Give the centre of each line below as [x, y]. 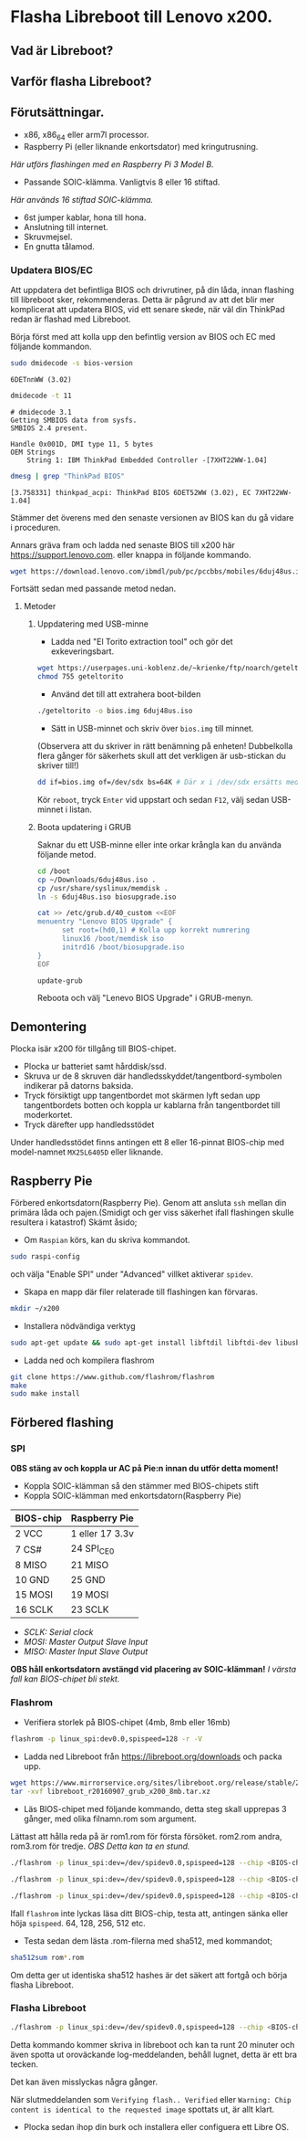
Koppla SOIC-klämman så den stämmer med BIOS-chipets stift [141, 1485]
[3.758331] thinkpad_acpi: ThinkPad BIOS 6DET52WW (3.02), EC [131, 492]
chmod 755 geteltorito [80, 677]
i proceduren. [36, 527]
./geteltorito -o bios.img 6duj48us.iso [115, 711]
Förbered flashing [62, 1422]
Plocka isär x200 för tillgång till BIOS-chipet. [93, 1049]
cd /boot [54, 871]
